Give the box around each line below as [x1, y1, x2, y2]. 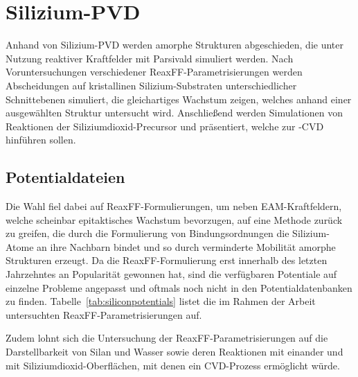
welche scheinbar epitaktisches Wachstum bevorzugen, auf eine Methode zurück [6, 212, 343, 227]
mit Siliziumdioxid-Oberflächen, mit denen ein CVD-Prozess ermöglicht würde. [6, 358, 340, 372]
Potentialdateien [6, 166, 125, 188]
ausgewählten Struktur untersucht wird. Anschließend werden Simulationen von [6, 105, 343, 120]
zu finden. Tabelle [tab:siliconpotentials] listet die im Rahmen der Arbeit [6, 294, 316, 308]
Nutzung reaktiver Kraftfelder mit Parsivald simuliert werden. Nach [6, 51, 294, 65]
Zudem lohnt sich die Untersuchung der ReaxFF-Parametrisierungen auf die [6, 331, 328, 345]
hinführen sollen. [6, 132, 76, 147]
